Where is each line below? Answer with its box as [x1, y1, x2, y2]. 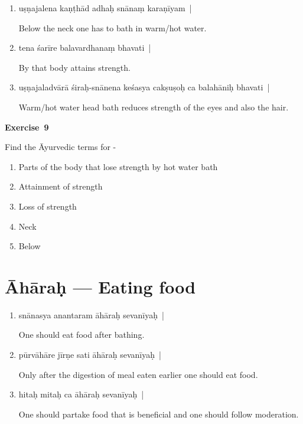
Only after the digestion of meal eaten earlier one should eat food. [18, 368, 258, 380]
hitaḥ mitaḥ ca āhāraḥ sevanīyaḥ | [18, 388, 144, 400]
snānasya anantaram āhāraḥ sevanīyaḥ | [18, 308, 164, 321]
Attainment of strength [18, 180, 103, 193]
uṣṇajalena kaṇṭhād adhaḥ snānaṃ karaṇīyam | [18, 2, 192, 14]
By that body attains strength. [18, 61, 131, 73]
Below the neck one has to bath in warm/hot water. [18, 21, 207, 34]
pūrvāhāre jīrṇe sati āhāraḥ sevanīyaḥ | [18, 348, 161, 361]
